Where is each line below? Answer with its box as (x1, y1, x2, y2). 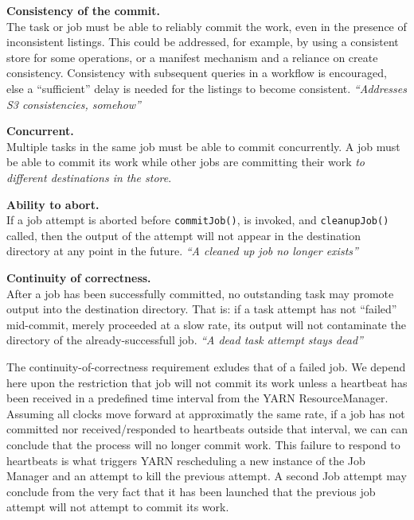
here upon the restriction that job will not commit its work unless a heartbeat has (6, 374, 408, 390)
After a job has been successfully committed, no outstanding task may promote (6, 285, 394, 301)
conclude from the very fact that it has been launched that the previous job (6, 483, 376, 499)
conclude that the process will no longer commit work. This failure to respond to (6, 436, 400, 452)
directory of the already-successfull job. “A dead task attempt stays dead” (6, 332, 363, 348)
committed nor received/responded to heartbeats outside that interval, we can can (6, 421, 408, 437)
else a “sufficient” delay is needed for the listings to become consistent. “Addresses (6, 80, 407, 96)
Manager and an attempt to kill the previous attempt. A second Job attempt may (6, 468, 407, 484)
